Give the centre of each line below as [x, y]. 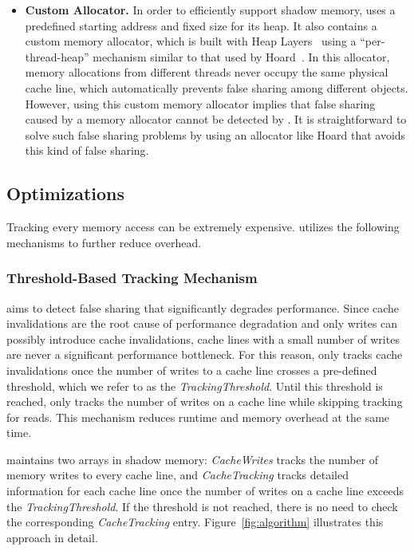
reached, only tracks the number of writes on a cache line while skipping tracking [205, 401]
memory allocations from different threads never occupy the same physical [207, 72]
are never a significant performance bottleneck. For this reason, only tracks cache [205, 354]
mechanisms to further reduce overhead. [104, 242]
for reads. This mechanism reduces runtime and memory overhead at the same [198, 417]
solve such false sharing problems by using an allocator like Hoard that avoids [215, 134]
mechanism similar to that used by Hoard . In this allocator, [241, 56]
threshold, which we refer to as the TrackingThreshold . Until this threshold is [195, 386]
